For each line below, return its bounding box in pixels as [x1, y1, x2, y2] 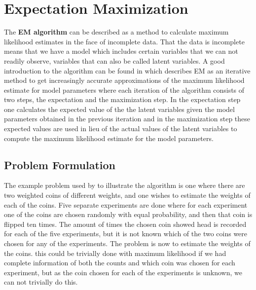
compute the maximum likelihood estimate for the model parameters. [4, 133, 214, 143]
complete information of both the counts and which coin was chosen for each [4, 257, 235, 268]
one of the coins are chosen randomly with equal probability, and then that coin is [4, 209, 253, 219]
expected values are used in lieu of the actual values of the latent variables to [4, 123, 237, 134]
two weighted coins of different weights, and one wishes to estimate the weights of [4, 190, 251, 200]
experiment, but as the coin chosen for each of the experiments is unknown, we [4, 267, 242, 277]
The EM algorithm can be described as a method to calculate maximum [4, 27, 229, 37]
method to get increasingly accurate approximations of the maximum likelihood [4, 75, 245, 85]
